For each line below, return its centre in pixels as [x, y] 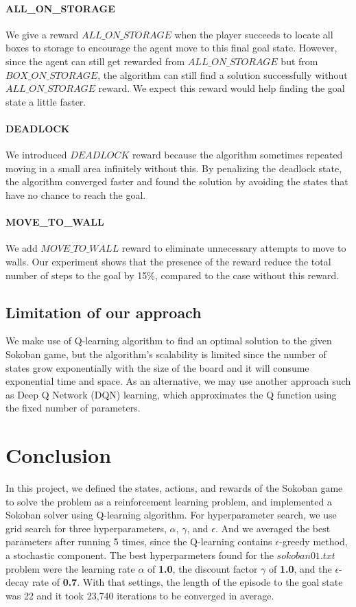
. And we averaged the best [273, 528]
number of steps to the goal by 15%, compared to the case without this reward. [173, 275]
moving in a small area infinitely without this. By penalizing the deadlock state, [174, 168]
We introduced [36, 155]
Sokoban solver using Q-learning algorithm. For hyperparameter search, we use [171, 515]
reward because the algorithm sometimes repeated [238, 155]
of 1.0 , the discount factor [203, 568]
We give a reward [42, 34]
